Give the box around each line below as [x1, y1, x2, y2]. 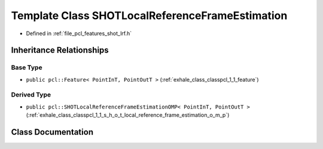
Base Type [11, 63, 42, 72]
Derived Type [11, 91, 51, 99]
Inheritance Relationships [11, 45, 109, 55]
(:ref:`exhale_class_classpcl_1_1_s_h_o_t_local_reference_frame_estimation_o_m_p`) [26, 111, 230, 119]
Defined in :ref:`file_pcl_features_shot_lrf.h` [26, 30, 132, 37]
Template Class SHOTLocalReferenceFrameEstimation [11, 9, 288, 22]
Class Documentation [11, 127, 94, 137]
